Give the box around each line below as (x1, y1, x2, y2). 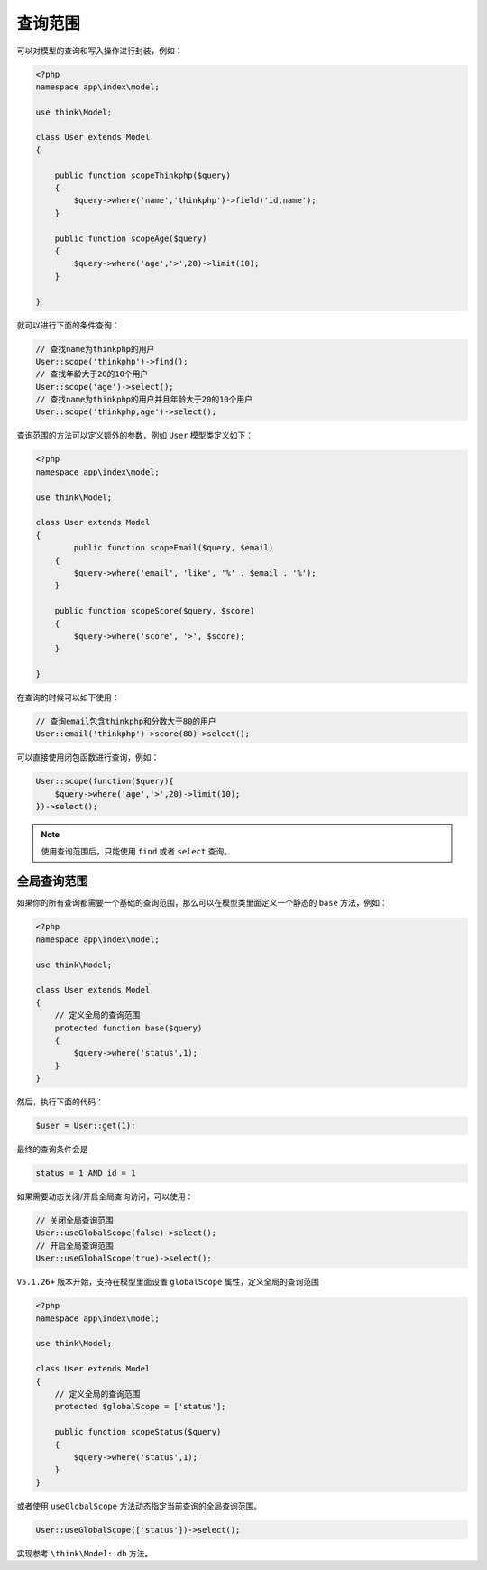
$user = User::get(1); (35, 1121, 136, 1131)
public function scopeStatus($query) (54, 1427, 222, 1437)
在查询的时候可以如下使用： (16, 692, 120, 703)
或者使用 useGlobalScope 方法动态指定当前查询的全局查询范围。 (16, 1501, 262, 1511)
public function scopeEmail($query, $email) (73, 542, 274, 553)
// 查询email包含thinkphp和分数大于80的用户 (35, 716, 216, 726)
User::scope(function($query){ (35, 776, 175, 787)
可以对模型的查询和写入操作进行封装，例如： (16, 45, 183, 56)
